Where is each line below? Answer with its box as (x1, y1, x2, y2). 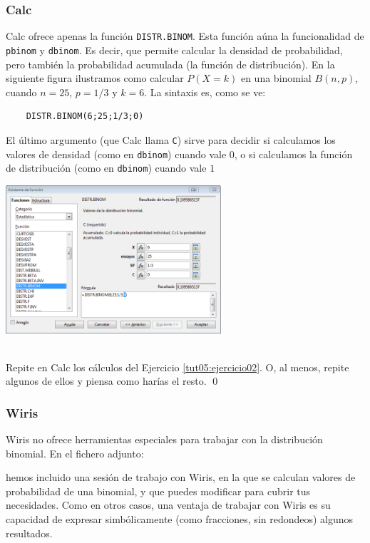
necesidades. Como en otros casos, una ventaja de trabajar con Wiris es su (6, 497, 331, 512)
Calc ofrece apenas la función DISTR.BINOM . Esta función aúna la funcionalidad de (6, 29, 364, 43)
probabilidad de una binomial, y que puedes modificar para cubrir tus (6, 483, 311, 498)
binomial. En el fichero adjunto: (6, 445, 144, 460)
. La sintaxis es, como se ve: (144, 84, 266, 99)
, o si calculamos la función (234, 146, 353, 161)
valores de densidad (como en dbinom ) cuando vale (6, 146, 227, 161)
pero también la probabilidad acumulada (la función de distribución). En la (6, 56, 335, 71)
